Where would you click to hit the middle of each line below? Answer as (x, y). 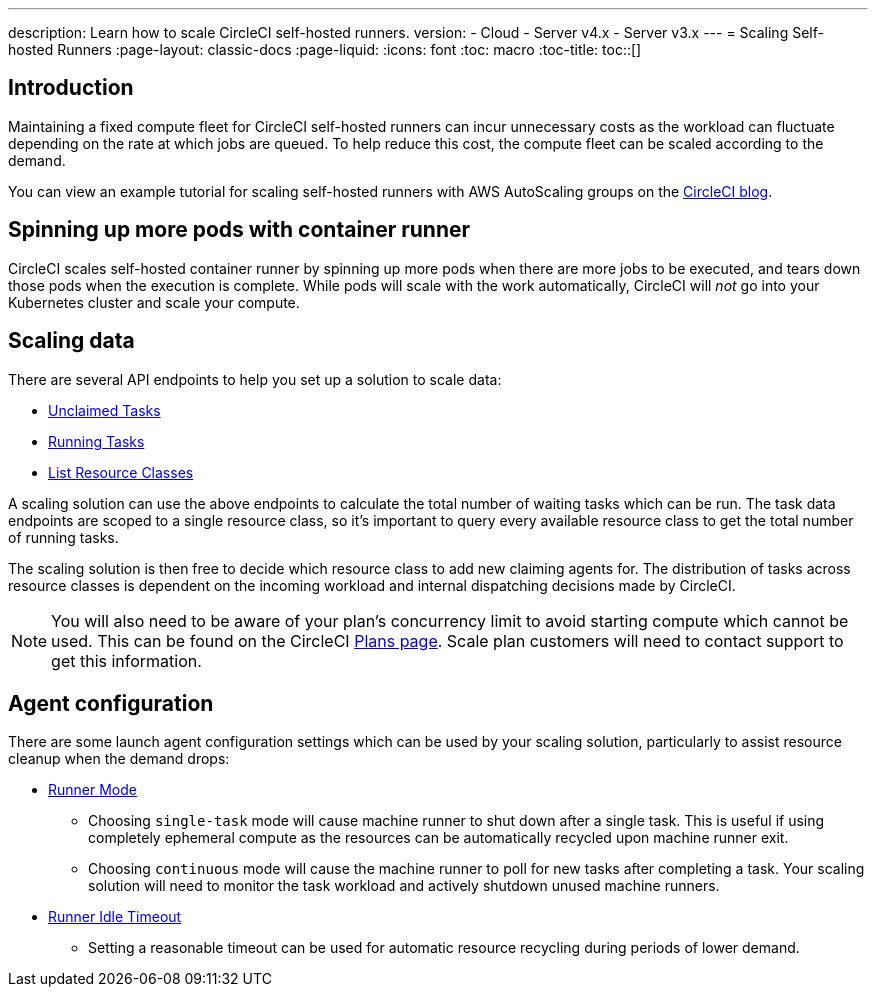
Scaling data (71, 341)
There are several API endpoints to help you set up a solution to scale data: (255, 379)
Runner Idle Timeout (115, 917)
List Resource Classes (121, 472)
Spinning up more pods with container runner (239, 230)
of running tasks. (63, 537)
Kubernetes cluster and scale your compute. (154, 302)
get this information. (126, 660)
